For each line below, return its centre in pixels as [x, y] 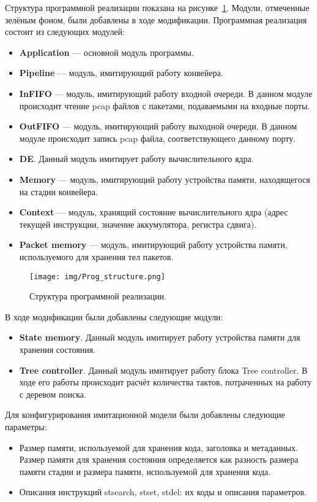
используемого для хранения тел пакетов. [96, 256]
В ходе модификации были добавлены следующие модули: [114, 316]
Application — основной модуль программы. [106, 52]
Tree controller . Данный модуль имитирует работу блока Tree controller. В [163, 370]
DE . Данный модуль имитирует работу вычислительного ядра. [136, 159]
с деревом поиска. [53, 394]
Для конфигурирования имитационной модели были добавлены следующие [145, 415]
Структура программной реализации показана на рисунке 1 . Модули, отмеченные [157, 7]
